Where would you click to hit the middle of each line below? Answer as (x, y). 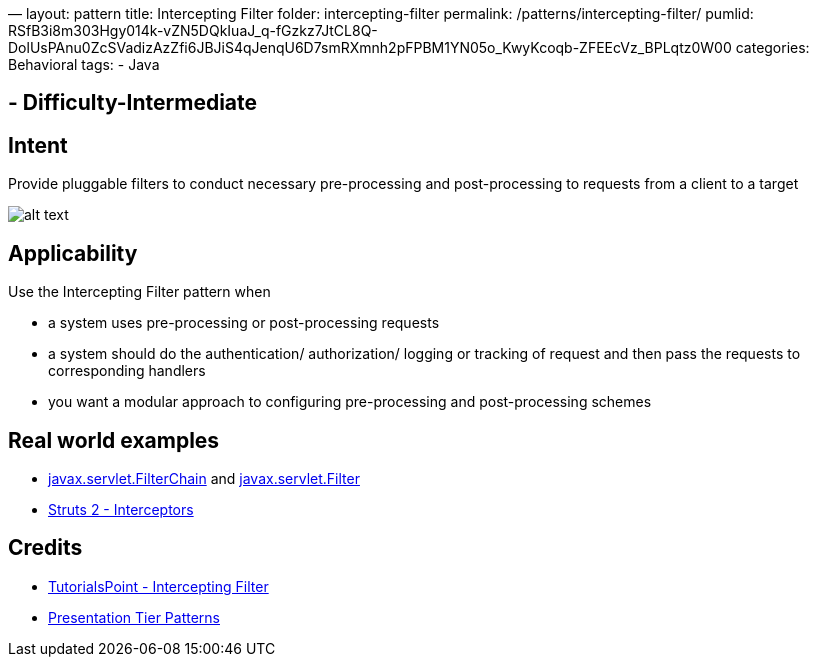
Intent (38, 145)
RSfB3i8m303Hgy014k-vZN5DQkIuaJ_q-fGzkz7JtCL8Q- (193, 30)
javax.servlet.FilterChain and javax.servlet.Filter (204, 478)
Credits (45, 548)
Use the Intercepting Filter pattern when (139, 292)
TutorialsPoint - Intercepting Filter (158, 586)
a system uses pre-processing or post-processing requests (244, 323)
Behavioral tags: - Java (84, 64)
